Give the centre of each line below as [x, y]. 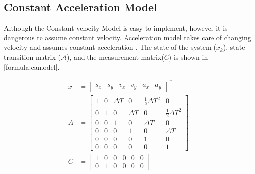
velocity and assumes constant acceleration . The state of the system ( [110, 47]
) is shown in [188, 56]
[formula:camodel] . [32, 66]
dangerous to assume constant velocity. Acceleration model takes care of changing [127, 37]
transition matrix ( [32, 56]
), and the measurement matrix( [115, 56]
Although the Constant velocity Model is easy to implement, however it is [116, 28]
